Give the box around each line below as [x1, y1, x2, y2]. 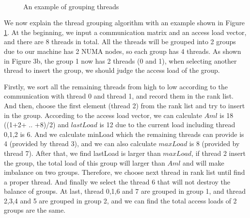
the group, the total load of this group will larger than [4, 157, 165, 168]
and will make [183, 157, 224, 168]
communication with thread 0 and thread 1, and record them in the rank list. [4, 91, 234, 101]
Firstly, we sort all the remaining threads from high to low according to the [4, 81, 228, 91]
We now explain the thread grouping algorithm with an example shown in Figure [4, 17, 245, 28]
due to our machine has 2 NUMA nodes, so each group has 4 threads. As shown [4, 46, 241, 56]
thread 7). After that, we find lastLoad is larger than [4, 148, 161, 158]
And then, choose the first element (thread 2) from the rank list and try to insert [4, 100, 245, 110]
